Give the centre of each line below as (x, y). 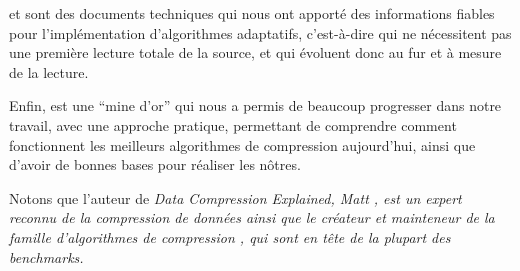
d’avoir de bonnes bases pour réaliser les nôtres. (155, 164)
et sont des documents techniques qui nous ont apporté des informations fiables (252, 13)
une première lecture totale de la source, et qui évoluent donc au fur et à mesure (255, 52)
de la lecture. (49, 71)
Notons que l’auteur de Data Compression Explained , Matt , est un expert (235, 197)
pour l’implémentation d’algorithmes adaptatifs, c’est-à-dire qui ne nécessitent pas (260, 32)
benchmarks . (46, 256)
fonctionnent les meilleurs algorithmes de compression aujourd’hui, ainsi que (242, 144)
